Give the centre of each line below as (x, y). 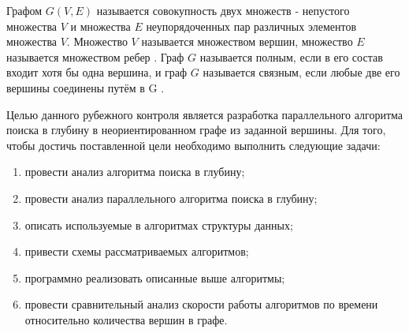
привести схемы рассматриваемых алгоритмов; (137, 251)
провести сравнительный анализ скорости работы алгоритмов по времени (201, 304)
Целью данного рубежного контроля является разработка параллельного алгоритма (205, 114)
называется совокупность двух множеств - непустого (223, 10)
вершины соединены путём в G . (86, 87)
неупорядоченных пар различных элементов (251, 26)
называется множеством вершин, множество (247, 41)
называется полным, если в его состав (291, 56)
